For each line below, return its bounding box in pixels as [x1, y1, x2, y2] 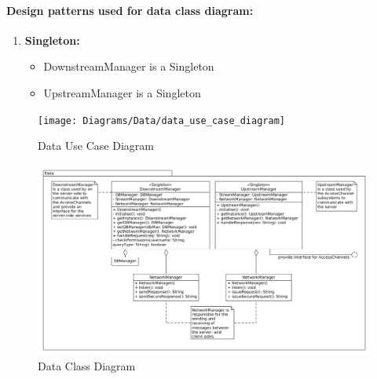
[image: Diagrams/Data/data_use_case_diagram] [38, 115, 285, 126]
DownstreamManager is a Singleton [43, 58, 214, 75]
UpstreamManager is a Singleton [43, 84, 201, 100]
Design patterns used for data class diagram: [6, 2, 254, 18]
